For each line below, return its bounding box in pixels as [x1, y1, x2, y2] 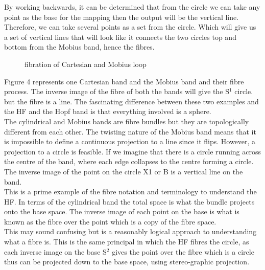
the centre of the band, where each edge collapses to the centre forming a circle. [4, 156, 254, 167]
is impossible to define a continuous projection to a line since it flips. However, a [4, 136, 256, 147]
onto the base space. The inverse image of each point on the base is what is [4, 206, 239, 217]
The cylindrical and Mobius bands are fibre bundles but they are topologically [4, 116, 249, 126]
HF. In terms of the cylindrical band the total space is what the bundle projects [4, 196, 255, 207]
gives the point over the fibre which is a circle [112, 246, 254, 257]
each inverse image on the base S [4, 246, 107, 257]
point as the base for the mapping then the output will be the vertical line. [4, 11, 239, 22]
